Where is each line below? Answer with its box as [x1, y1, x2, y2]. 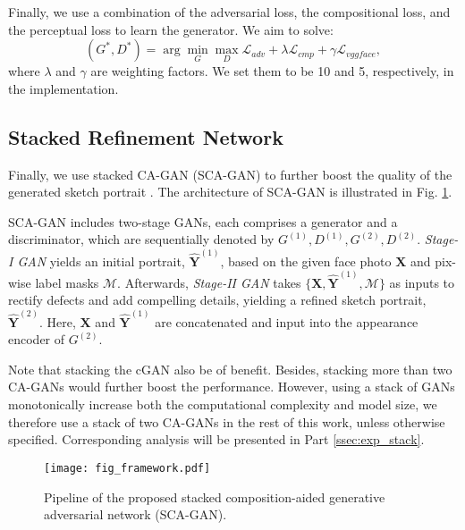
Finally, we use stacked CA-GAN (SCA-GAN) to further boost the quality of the [8, 164, 452, 183]
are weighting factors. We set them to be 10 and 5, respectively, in [90, 62, 454, 80]
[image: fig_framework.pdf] [44, 461, 211, 475]
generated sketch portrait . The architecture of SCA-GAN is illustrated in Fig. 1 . [8, 182, 452, 201]
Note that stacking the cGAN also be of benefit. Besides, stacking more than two [8, 359, 452, 378]
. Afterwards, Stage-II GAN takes [117, 273, 301, 291]
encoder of [8, 330, 65, 349]
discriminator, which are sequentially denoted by [8, 230, 275, 248]
